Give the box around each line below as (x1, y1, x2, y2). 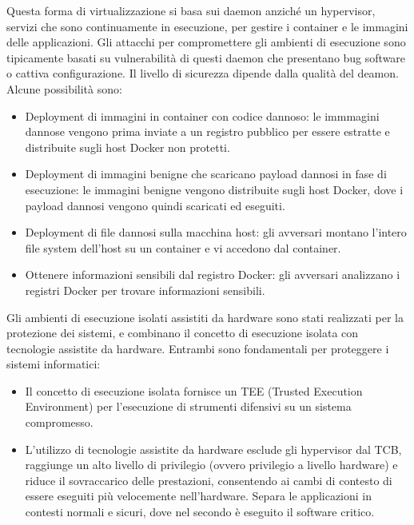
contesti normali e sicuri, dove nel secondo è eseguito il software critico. (25, 503, 375, 520)
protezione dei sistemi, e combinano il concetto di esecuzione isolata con (6, 324, 359, 341)
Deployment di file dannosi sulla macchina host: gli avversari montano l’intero (25, 224, 407, 241)
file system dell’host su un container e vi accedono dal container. (25, 239, 341, 256)
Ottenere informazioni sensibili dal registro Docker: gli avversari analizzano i (25, 266, 400, 283)
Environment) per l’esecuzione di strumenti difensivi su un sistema (25, 398, 352, 415)
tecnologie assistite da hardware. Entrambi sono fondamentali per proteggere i (6, 340, 389, 356)
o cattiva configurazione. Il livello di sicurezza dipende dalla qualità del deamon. (6, 65, 399, 82)
